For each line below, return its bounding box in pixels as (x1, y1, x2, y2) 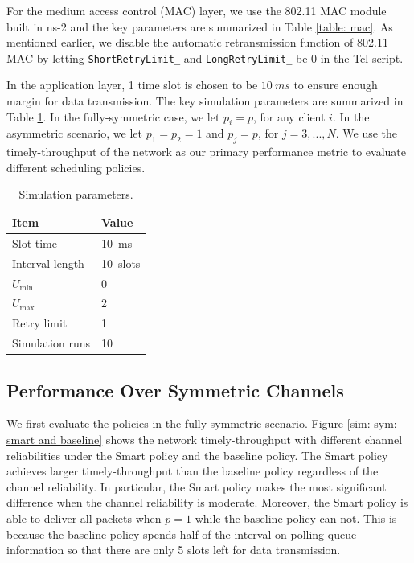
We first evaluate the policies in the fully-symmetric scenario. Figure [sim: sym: (6, 415, 397, 432)
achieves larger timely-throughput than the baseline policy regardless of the (6, 462, 379, 479)
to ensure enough (293, 76, 378, 93)
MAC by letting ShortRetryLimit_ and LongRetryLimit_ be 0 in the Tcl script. (6, 49, 404, 66)
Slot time (12, 234, 57, 251)
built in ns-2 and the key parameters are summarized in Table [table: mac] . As (6, 18, 393, 35)
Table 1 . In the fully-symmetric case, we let (6, 108, 220, 125)
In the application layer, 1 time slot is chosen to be (6, 76, 258, 93)
